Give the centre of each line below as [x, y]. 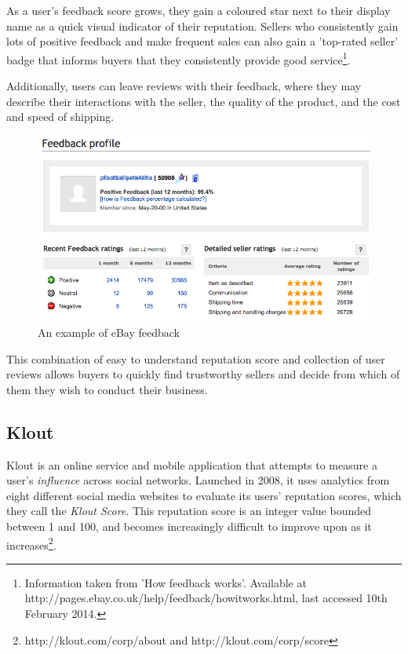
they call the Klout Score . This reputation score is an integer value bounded [189, 511]
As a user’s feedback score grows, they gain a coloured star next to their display [199, 10]
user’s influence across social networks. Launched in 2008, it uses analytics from [198, 480]
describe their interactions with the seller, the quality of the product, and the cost [204, 101]
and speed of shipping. [60, 117]
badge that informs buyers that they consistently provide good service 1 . [178, 58]
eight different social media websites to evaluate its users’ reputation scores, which [204, 495]
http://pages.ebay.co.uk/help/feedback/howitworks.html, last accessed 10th [206, 598]
